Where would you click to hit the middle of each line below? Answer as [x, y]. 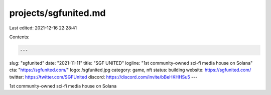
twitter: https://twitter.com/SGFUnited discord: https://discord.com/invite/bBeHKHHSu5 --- [103, 77]
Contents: [19, 37]
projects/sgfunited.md [57, 13]
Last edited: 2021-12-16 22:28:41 [43, 28]
